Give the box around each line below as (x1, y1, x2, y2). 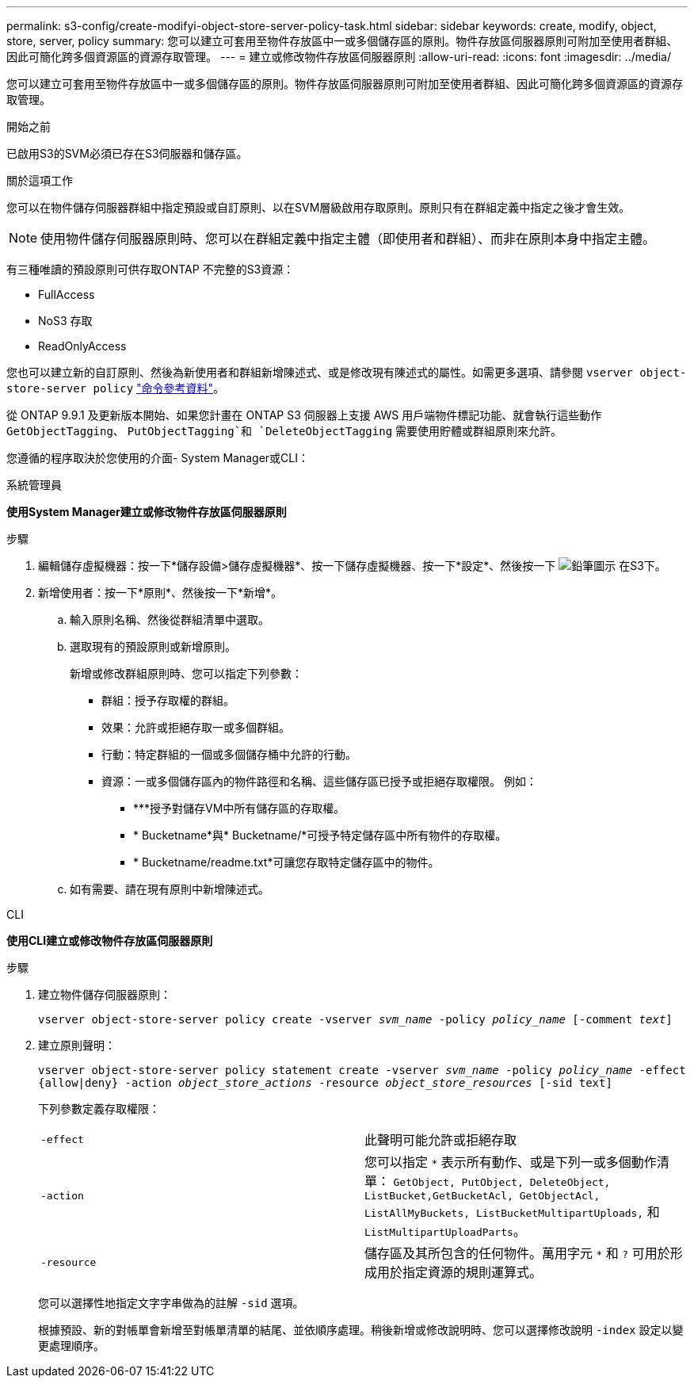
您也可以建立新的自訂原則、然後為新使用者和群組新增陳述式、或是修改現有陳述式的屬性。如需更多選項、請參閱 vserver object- (6, 365, 687, 379)
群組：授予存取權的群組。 (101, 694, 235, 707)
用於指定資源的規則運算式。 (377, 1264, 543, 1280)
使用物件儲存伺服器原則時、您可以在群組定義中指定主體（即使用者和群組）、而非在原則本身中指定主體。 (40, 231, 656, 247)
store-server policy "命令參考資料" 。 (6, 381, 225, 395)
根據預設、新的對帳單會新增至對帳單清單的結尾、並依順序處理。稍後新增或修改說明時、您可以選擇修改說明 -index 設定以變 (38, 1323, 684, 1336)
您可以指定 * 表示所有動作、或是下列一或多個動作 (364, 1154, 657, 1170)
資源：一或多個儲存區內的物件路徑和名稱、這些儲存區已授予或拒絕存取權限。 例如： (101, 774, 537, 788)
